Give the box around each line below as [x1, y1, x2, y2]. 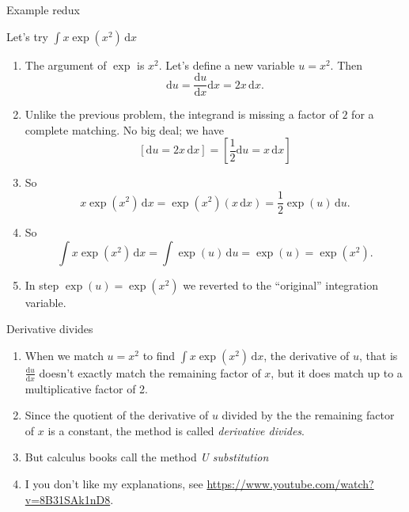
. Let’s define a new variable [158, 56, 295, 73]
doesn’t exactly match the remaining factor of [39, 364, 261, 381]
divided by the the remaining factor [222, 407, 395, 423]
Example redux [6, 2, 80, 17]
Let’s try [6, 28, 48, 44]
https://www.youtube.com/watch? [206, 476, 374, 492]
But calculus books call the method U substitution [25, 449, 269, 465]
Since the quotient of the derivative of [25, 407, 209, 423]
